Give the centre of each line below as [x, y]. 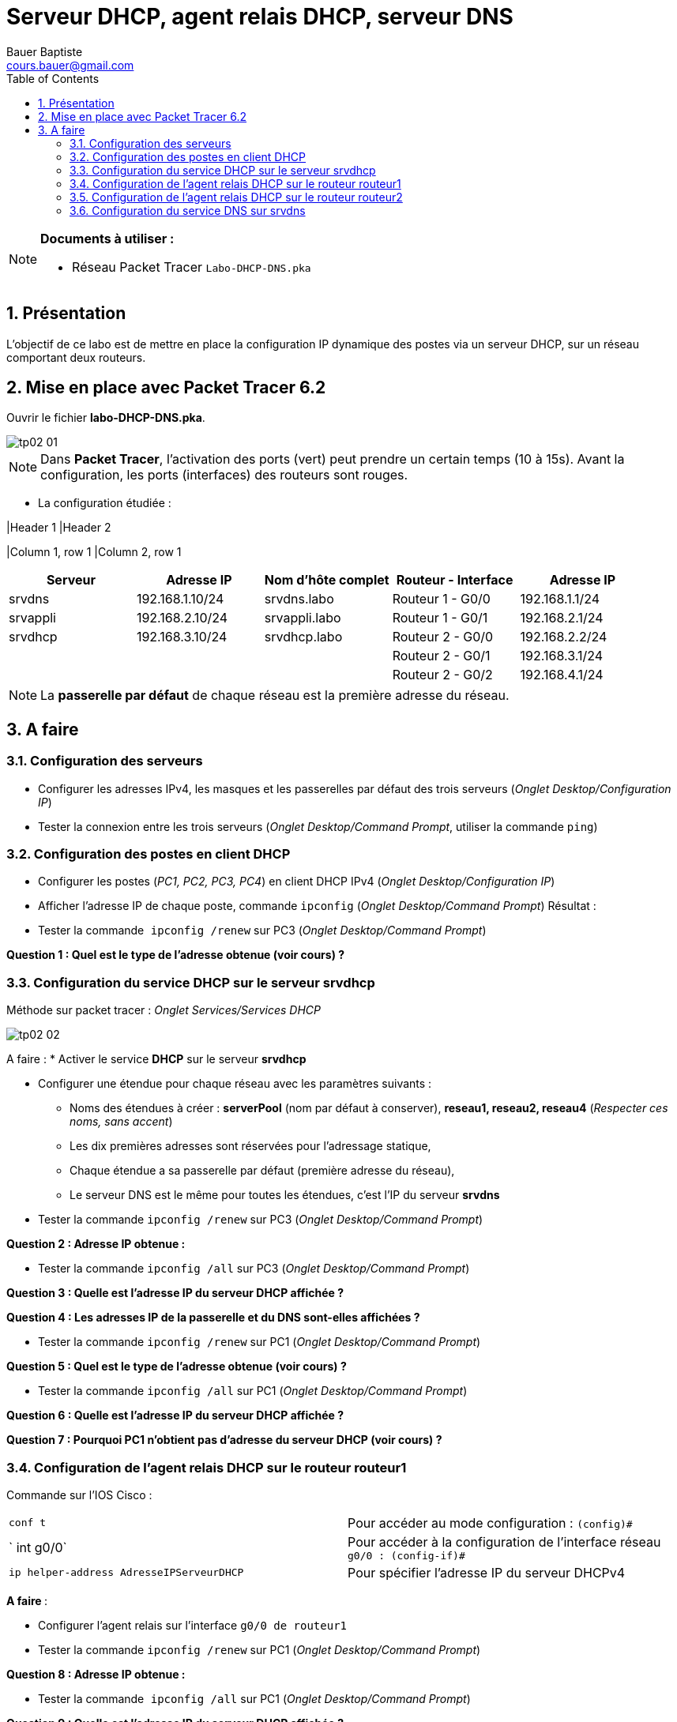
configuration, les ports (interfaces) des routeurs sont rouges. [224, 475]
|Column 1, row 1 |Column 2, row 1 [94, 552]
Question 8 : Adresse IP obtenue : [96, 1674]
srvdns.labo [299, 599]
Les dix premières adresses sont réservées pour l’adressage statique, [250, 1146]
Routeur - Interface [455, 580]
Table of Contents [53, 78]
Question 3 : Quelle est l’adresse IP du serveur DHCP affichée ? [175, 1293]
